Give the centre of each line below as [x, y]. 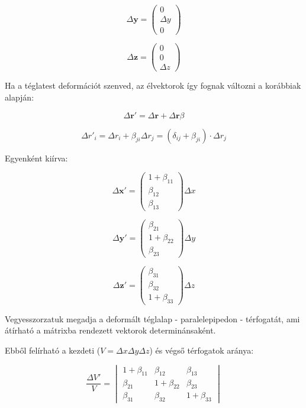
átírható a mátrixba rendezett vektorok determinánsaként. [110, 330]
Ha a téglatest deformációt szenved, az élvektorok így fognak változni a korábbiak [153, 85]
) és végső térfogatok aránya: [202, 350]
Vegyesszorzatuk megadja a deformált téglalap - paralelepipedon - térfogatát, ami [152, 318]
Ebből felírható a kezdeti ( [53, 350]
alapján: [20, 97]
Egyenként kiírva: [36, 158]
